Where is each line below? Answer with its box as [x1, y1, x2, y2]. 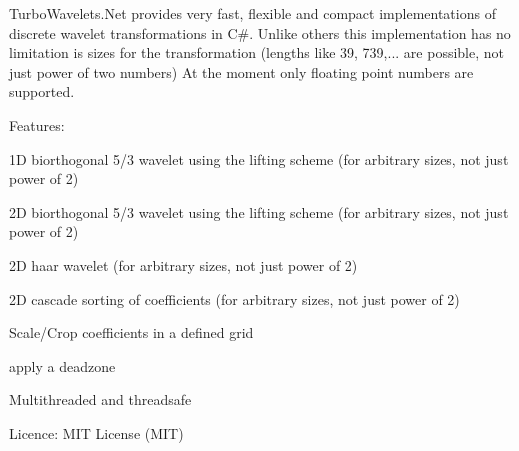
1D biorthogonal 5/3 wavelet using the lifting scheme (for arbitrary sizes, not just [9, 148, 509, 169]
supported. [9, 81, 75, 102]
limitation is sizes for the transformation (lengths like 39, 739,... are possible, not [9, 42, 504, 63]
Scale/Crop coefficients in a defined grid [9, 322, 254, 343]
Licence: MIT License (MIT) [9, 422, 184, 443]
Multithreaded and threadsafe [9, 389, 192, 410]
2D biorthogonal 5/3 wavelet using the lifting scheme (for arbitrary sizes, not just [9, 201, 509, 222]
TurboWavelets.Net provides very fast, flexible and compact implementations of [9, 3, 496, 23]
